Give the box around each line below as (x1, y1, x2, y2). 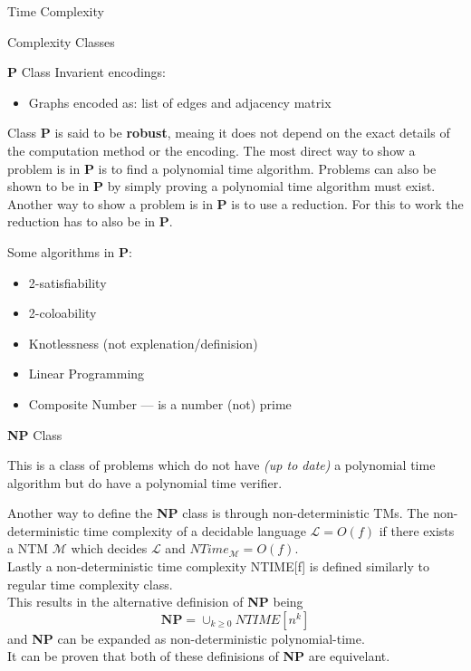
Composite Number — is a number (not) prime (28, 394, 292, 413)
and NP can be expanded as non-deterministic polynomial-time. (7, 628, 365, 647)
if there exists (379, 521, 455, 540)
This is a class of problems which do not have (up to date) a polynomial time (7, 455, 436, 474)
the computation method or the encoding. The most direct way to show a (7, 140, 416, 159)
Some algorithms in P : (7, 242, 132, 261)
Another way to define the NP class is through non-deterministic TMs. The (7, 503, 429, 522)
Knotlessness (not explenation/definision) (28, 333, 258, 352)
